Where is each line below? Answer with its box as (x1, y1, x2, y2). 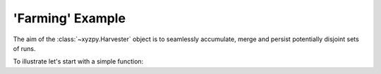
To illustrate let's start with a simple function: (13, 57, 144, 66)
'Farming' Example (13, 10, 126, 26)
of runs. (13, 44, 36, 52)
